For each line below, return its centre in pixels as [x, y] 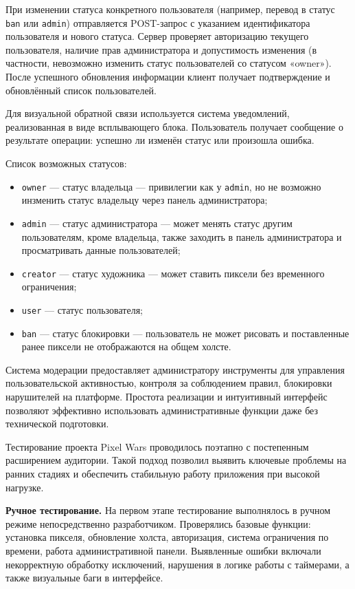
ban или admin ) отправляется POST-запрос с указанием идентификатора [158, 22]
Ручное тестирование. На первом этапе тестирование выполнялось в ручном [168, 510]
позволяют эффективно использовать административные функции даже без [162, 410]
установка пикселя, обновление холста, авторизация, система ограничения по [167, 537]
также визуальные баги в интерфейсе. [84, 578]
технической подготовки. [57, 424]
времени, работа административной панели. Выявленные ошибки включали [163, 550]
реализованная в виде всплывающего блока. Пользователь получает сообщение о [174, 126]
